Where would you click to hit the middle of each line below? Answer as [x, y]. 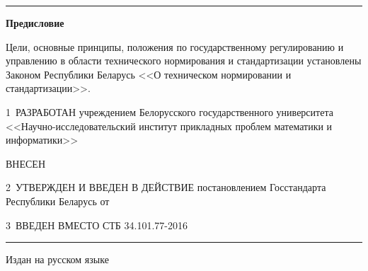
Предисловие [35, 23]
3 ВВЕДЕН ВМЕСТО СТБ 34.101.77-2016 [97, 225]
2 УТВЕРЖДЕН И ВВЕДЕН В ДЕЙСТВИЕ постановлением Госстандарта [166, 187]
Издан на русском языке [57, 259]
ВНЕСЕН [25, 163]
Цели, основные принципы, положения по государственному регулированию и [175, 46]
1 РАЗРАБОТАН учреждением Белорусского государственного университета [169, 111]
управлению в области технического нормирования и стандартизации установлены [184, 60]
